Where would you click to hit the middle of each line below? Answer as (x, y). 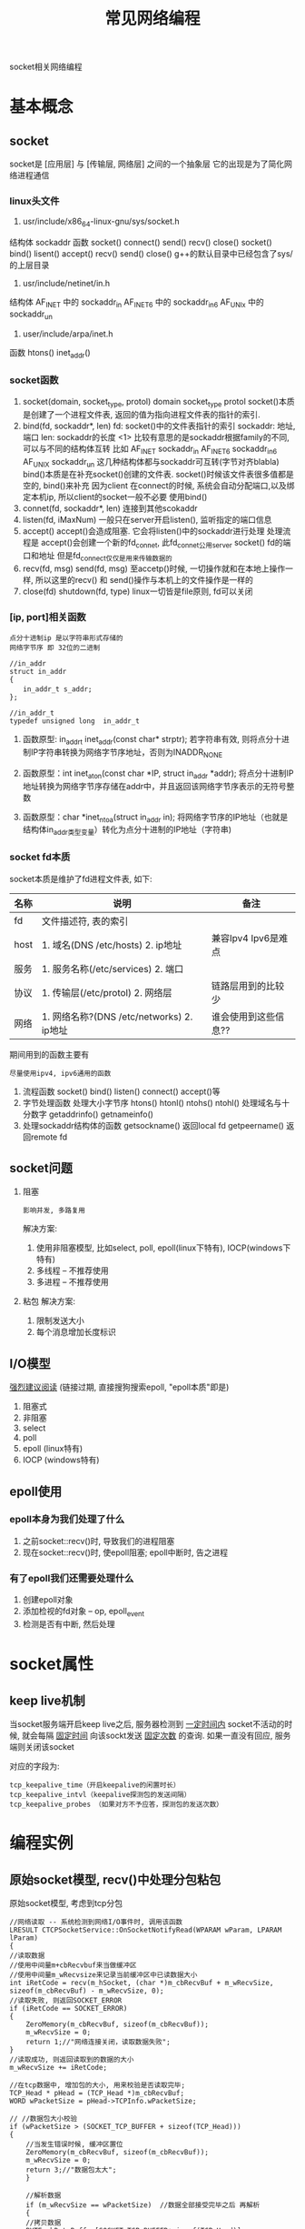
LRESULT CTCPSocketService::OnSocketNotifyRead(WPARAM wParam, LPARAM (146, 1930)
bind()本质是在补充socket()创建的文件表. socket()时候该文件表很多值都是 (158, 475)
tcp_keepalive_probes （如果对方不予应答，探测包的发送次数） (117, 1804)
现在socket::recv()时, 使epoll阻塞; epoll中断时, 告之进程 (125, 1552)
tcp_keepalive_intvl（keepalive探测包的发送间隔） (100, 1794)
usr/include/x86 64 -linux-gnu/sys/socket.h (101, 222)
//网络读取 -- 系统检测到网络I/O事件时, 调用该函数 (96, 1922)
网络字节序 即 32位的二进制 (55, 648)
